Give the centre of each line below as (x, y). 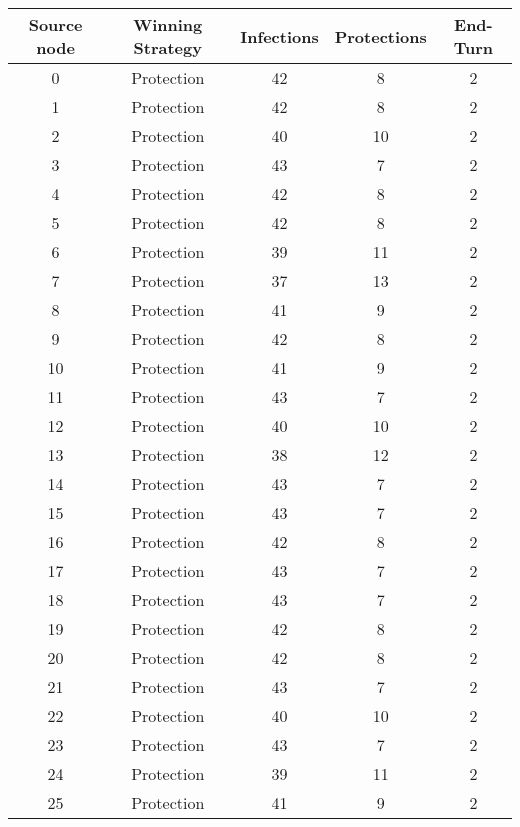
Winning (168, 24)
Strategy (167, 47)
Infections (279, 36)
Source (55, 24)
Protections (380, 36)
